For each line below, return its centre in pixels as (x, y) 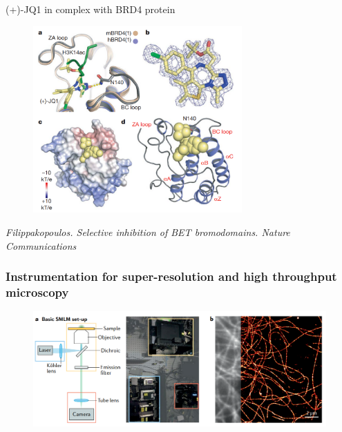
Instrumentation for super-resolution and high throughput (171, 276)
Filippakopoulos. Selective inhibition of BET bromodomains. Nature (148, 232)
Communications (41, 245)
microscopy (37, 292)
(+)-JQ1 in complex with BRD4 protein (91, 9)
